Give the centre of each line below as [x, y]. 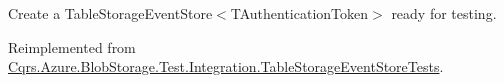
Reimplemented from [72, 46]
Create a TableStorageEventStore [110, 13]
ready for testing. [444, 13]
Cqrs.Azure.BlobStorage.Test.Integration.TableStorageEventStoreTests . [226, 66]
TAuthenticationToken [299, 13]
